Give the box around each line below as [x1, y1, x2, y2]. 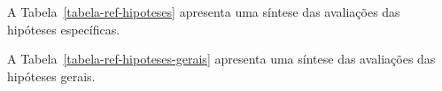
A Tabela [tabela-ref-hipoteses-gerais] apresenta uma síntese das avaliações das [7, 49, 436, 68]
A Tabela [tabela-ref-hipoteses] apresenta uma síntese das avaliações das [7, 3, 400, 20]
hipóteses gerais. [7, 66, 96, 85]
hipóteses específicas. [7, 19, 120, 38]
